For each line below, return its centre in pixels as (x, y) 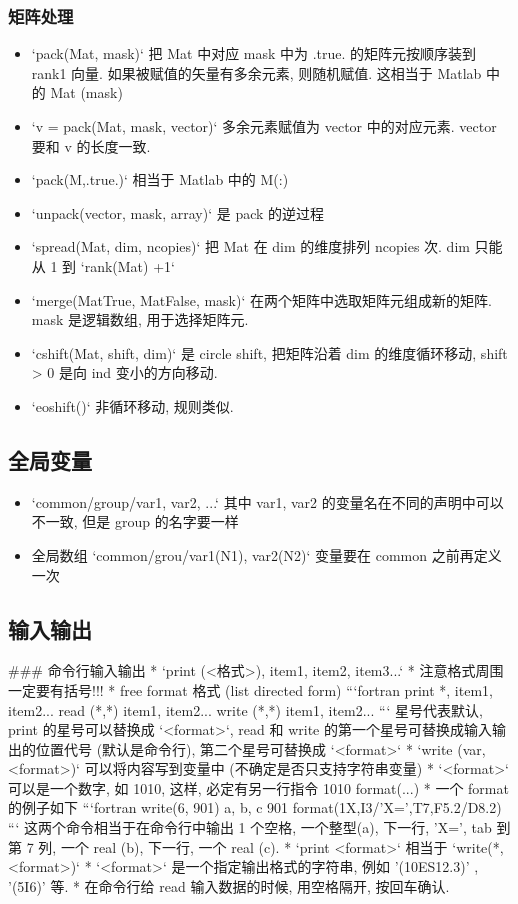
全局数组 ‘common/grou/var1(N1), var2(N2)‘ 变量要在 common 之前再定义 (266, 554)
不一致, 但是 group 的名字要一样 (135, 521)
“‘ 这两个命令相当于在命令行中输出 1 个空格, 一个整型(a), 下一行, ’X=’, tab (250, 827)
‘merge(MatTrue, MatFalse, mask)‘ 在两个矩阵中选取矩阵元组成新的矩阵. (261, 299)
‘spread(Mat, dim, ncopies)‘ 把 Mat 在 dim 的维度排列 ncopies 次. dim (250, 246)
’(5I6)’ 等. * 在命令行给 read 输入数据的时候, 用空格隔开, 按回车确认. (229, 885)
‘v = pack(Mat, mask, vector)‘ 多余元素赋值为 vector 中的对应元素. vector (264, 126)
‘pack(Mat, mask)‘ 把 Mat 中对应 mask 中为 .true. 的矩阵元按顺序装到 (254, 53)
